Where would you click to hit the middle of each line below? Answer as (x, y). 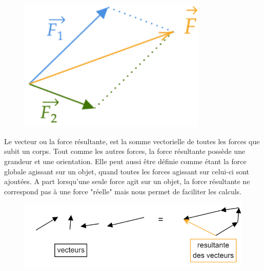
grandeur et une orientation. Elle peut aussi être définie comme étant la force (125, 161)
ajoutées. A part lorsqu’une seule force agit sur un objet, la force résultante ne (127, 181)
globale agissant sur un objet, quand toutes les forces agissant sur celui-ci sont (127, 171)
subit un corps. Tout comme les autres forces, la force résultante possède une (125, 151)
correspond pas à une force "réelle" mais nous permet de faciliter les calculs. (123, 191)
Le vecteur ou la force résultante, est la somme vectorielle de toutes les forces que (132, 141)
